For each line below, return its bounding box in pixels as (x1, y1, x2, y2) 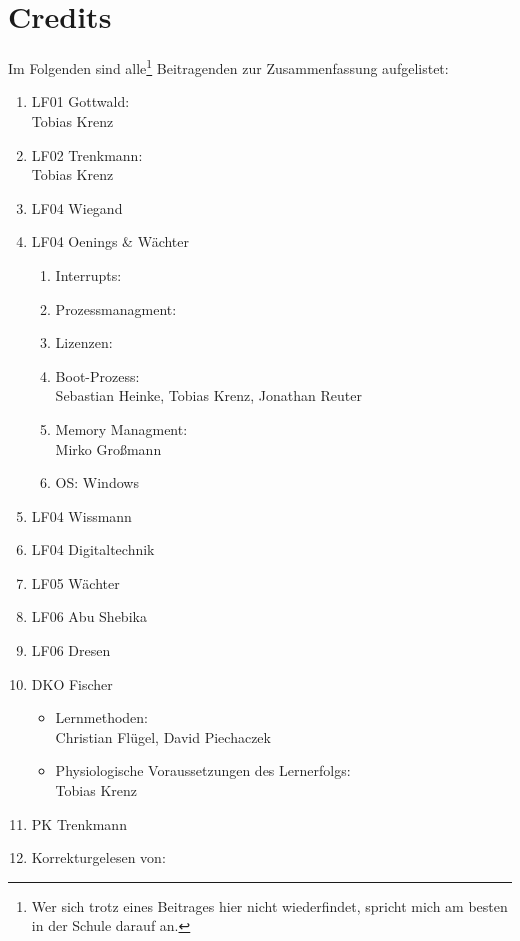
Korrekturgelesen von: (31, 847, 166, 868)
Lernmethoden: (55, 707, 149, 728)
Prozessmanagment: (55, 298, 177, 319)
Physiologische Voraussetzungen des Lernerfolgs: (55, 760, 351, 781)
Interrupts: (55, 264, 122, 285)
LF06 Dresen (31, 640, 111, 661)
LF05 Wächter (31, 572, 120, 593)
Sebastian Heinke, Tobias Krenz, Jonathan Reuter (55, 385, 362, 406)
